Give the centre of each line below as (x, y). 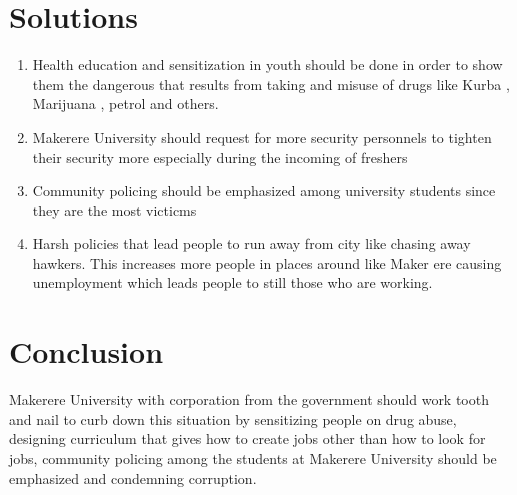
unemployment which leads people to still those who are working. (232, 282)
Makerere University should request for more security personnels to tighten (262, 136)
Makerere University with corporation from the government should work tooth (249, 399)
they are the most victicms (114, 209)
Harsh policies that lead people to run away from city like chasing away (251, 243)
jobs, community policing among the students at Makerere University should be (253, 457)
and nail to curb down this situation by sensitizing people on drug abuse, (233, 418)
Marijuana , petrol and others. (125, 103)
